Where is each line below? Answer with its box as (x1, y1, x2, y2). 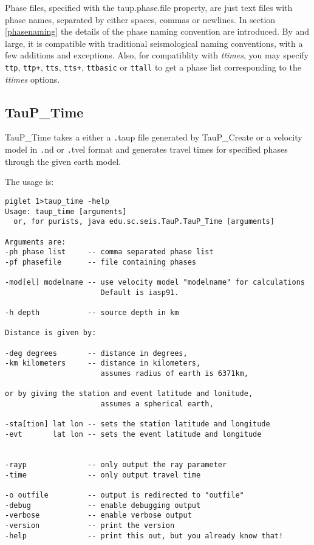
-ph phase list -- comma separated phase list (5, 248, 214, 257)
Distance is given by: (5, 328, 97, 338)
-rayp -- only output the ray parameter (5, 460, 227, 469)
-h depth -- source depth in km (5, 308, 179, 318)
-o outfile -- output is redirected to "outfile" (5, 490, 244, 499)
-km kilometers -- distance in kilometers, (5, 359, 201, 368)
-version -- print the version (5, 521, 175, 530)
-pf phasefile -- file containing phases (5, 257, 196, 266)
